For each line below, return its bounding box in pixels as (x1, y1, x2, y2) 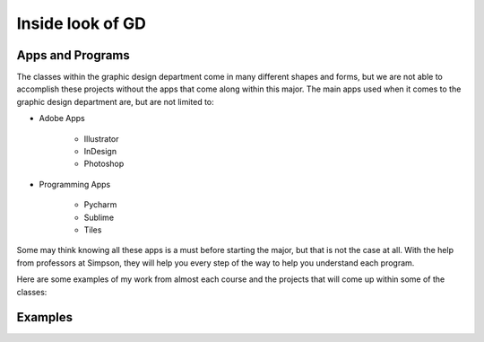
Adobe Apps (39, 113, 85, 124)
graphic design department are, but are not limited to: (16, 96, 214, 107)
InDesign (83, 146, 117, 157)
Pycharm (83, 199, 117, 210)
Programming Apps (39, 179, 111, 189)
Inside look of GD (16, 13, 147, 33)
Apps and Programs (16, 48, 130, 63)
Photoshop (83, 158, 125, 170)
